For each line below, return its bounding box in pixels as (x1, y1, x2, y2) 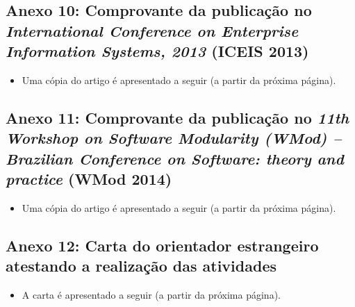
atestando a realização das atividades (6, 255, 276, 276)
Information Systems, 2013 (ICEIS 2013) (6, 40, 309, 62)
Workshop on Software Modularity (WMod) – (6, 127, 342, 149)
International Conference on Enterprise (6, 19, 299, 41)
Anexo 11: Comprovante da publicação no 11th (6, 106, 349, 128)
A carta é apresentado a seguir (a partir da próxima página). (22, 288, 281, 302)
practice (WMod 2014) (6, 168, 172, 190)
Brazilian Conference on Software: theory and (6, 147, 344, 169)
